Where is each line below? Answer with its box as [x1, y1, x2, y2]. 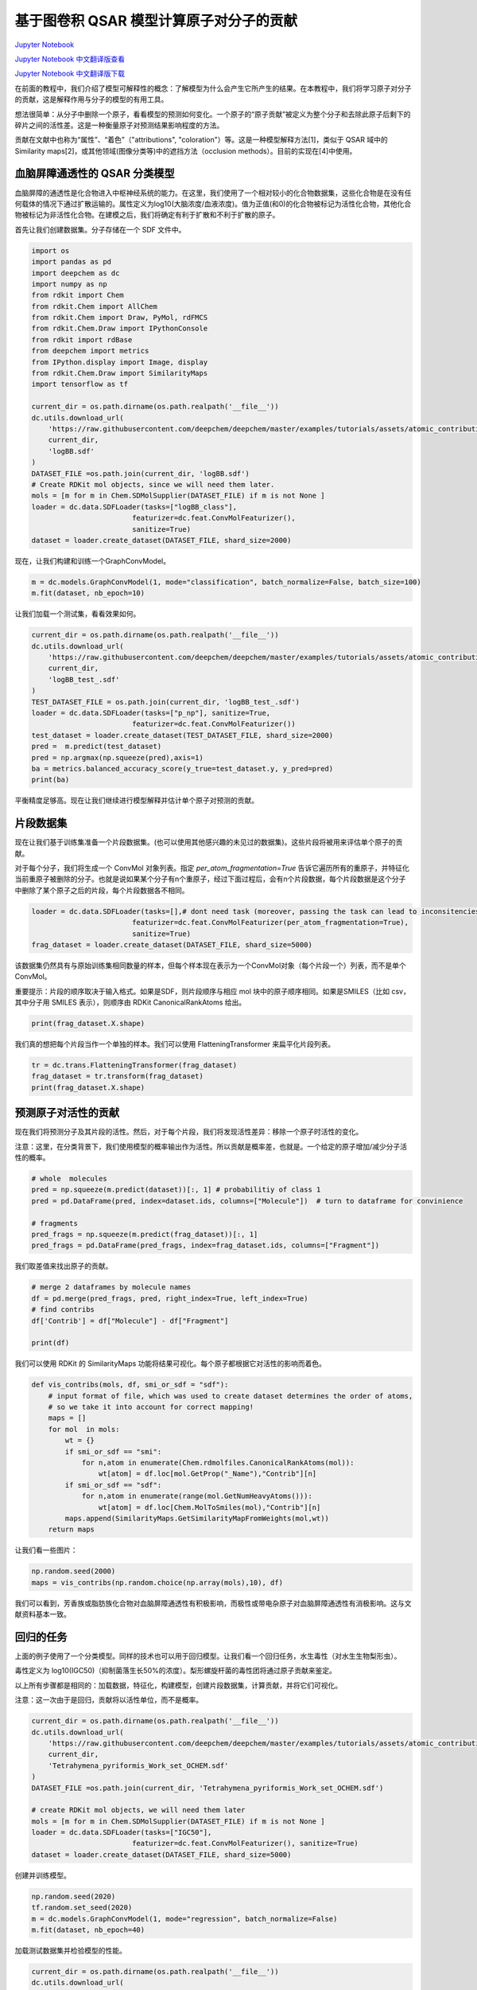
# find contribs [31, 1305, 95, 1314]
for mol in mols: [48, 1425, 120, 1434]
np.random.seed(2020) [31, 1891, 116, 1901]
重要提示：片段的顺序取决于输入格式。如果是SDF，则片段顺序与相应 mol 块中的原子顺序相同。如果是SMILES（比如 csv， [14, 986, 411, 996]
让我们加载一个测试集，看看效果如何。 [14, 609, 141, 618]
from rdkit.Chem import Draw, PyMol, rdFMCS [31, 313, 208, 322]
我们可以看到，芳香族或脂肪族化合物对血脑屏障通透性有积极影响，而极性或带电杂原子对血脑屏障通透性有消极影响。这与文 [14, 1598, 412, 1608]
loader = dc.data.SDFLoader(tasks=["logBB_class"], [31, 502, 238, 511]
